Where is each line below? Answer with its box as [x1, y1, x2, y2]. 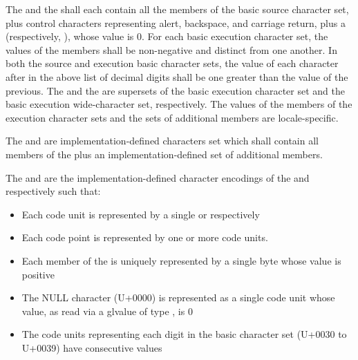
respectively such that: [6, 184, 101, 198]
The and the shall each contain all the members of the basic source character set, [6, 2, 349, 16]
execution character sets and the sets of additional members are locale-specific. [6, 110, 339, 124]
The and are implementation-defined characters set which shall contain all [6, 133, 319, 148]
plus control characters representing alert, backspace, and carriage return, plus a [6, 15, 346, 30]
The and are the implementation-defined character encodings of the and [6, 170, 310, 184]
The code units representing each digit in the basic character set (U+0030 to [21, 327, 347, 341]
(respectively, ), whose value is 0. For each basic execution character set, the [6, 29, 328, 44]
